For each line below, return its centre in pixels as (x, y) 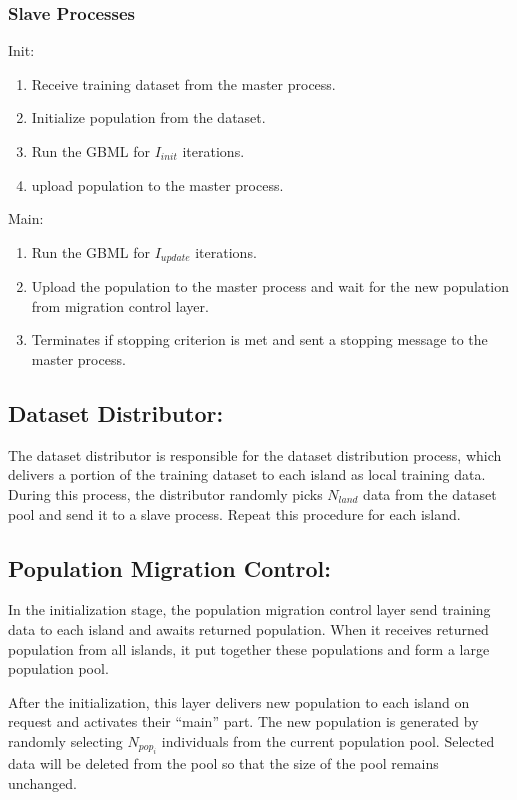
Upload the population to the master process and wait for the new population (270, 286)
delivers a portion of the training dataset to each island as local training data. (247, 474)
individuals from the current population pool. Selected (328, 740)
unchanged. (42, 782)
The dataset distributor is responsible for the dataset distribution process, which (255, 454)
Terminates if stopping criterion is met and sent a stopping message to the (259, 339)
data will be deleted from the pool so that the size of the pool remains (223, 763)
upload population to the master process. (157, 184)
